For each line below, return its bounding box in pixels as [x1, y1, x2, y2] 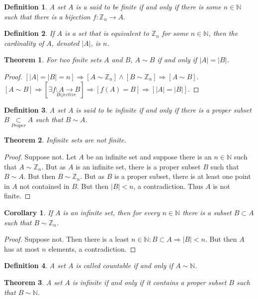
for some [162, 28, 188, 38]
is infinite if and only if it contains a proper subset [72, 277, 227, 287]
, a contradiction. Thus [133, 180, 203, 191]
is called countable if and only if [76, 260, 173, 271]
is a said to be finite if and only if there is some [76, 1, 221, 11]
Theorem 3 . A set [4, 277, 63, 287]
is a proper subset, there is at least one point [114, 171, 251, 181]
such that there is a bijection [4, 11, 90, 21]
